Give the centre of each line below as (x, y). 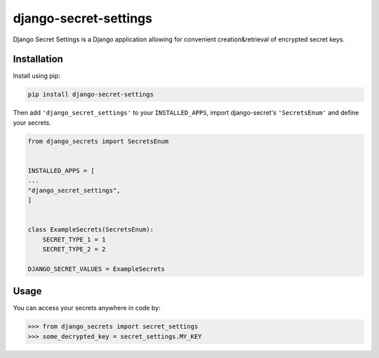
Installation (38, 59)
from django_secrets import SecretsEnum (98, 141)
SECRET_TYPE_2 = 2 (74, 250)
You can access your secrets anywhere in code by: (87, 308)
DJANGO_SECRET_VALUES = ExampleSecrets (96, 269)
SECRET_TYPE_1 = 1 (74, 239)
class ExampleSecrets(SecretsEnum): (91, 230)
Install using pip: (37, 76)
